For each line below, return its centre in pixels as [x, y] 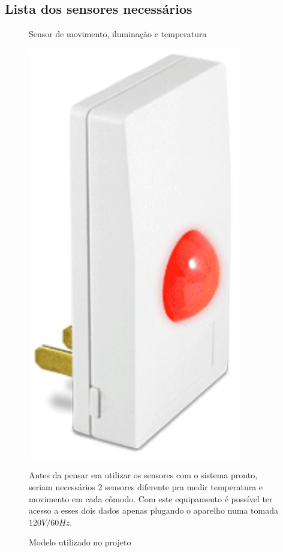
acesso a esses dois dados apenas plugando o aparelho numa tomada [153, 510]
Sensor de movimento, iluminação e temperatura [118, 34]
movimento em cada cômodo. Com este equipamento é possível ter [151, 498]
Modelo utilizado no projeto [80, 542]
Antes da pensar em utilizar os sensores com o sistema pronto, [143, 475]
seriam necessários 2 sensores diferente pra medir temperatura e [146, 486]
